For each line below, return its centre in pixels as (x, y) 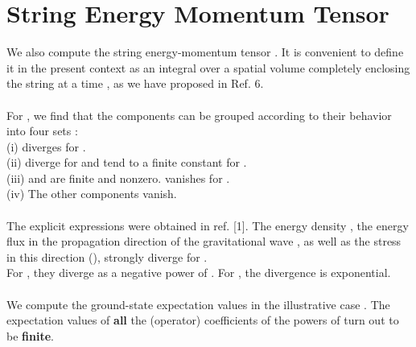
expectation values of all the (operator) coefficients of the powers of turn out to (203, 320)
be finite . (30, 335)
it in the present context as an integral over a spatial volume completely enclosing (208, 67)
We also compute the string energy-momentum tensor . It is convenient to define (205, 52)
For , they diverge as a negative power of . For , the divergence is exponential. (199, 273)
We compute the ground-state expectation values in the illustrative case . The (198, 304)
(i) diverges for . (46, 146)
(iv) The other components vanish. (92, 194)
